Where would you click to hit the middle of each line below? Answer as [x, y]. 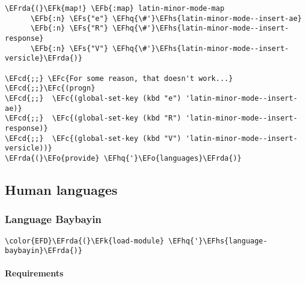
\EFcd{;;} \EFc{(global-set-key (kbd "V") [93, 138]
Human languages [61, 189]
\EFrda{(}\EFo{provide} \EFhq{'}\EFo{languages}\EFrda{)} [123, 158]
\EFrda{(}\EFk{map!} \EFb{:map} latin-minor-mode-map [115, 8]
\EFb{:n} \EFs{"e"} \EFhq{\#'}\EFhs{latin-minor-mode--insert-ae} [166, 18]
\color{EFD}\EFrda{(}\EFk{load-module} [84, 241]
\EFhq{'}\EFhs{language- [218, 241]
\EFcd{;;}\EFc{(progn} [50, 88]
